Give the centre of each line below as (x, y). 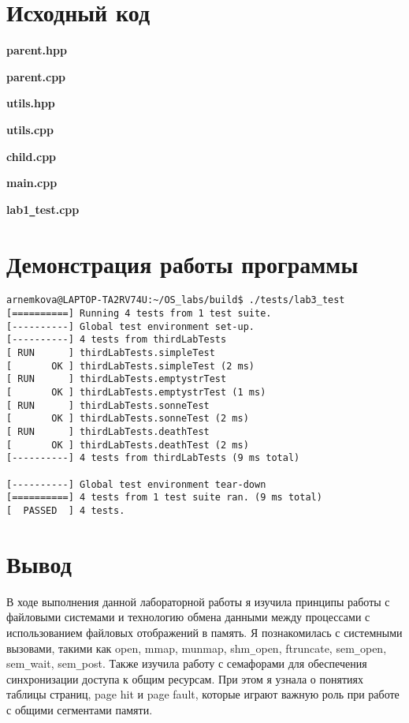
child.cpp (32, 156)
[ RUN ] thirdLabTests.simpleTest (111, 353)
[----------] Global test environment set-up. (130, 326)
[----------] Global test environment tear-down (136, 484)
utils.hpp (31, 103)
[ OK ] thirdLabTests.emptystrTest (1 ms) (136, 393)
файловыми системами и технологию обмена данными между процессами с (188, 617)
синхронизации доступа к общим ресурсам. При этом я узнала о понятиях (185, 678)
